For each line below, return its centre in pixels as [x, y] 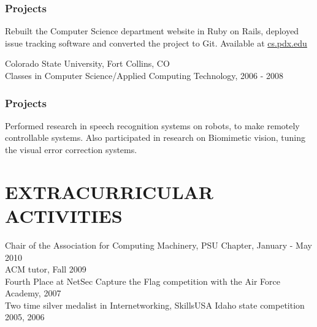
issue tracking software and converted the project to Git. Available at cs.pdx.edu [156, 43]
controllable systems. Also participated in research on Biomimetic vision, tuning [155, 137]
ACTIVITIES [64, 215]
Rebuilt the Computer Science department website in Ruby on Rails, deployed [152, 31]
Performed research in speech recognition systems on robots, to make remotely [152, 125]
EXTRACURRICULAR [109, 191]
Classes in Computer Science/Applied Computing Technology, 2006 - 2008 [144, 75]
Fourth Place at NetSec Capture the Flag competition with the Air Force [143, 281]
